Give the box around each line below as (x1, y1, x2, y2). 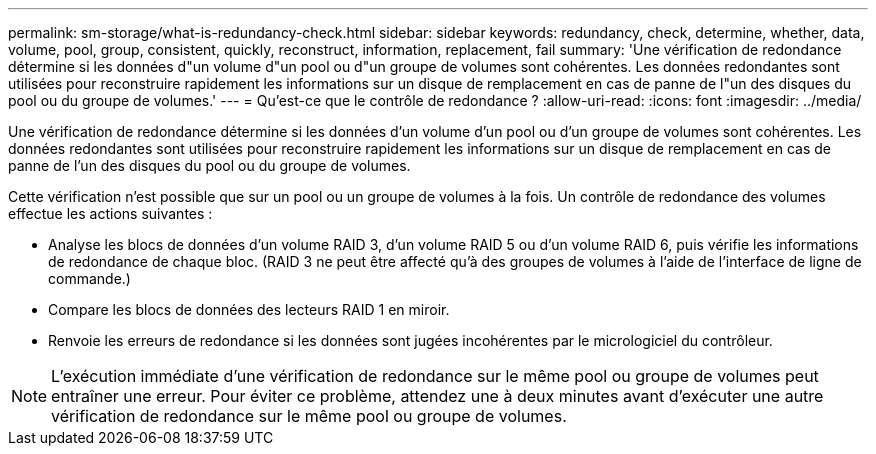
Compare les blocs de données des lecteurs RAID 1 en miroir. (48, 301, 450, 318)
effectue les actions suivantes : (8, 205, 213, 222)
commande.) (48, 270, 131, 287)
